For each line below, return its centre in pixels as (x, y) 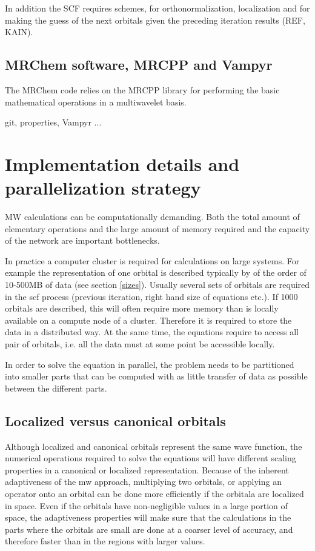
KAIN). (19, 32)
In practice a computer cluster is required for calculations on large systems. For (152, 260)
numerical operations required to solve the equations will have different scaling (151, 458)
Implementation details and (122, 163)
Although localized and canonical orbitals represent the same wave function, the (154, 446)
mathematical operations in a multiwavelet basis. (96, 102)
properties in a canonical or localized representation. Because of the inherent (147, 469)
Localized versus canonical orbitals (115, 420)
